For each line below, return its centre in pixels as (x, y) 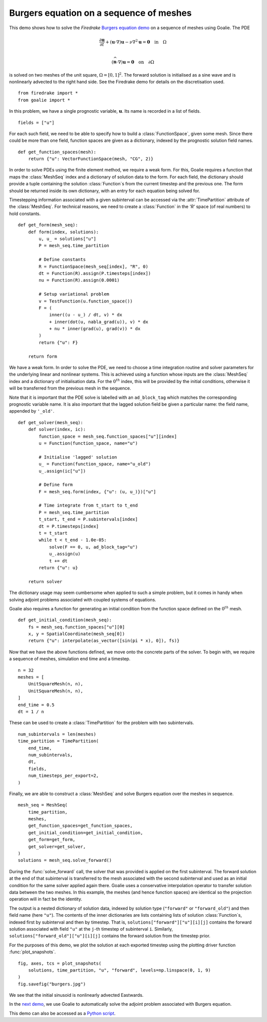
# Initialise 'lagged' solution (78, 457)
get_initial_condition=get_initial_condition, (86, 832)
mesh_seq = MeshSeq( (43, 805)
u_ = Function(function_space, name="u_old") (95, 464)
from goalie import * (44, 100)
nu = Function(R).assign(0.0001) (79, 280)
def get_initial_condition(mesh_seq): (65, 620)
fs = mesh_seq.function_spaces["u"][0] (76, 627)
